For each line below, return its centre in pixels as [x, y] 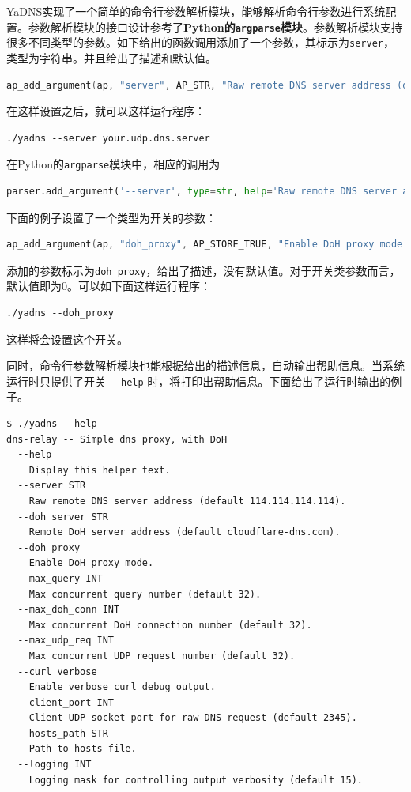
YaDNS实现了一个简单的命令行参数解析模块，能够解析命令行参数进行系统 [196, 11]
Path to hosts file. [83, 749]
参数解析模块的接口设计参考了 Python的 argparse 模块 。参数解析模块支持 [215, 26]
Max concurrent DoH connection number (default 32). [170, 625]
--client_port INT [66, 702]
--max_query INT [60, 578]
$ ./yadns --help [52, 424]
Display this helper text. [100, 470]
